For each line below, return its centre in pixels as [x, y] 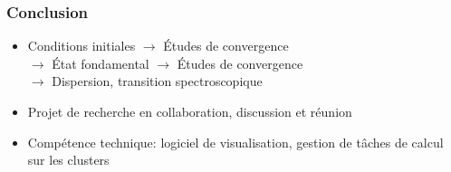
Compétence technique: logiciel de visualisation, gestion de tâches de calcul [235, 142]
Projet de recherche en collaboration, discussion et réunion [190, 111]
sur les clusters [68, 160]
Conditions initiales [82, 46]
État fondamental [101, 63]
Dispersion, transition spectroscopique [157, 81]
